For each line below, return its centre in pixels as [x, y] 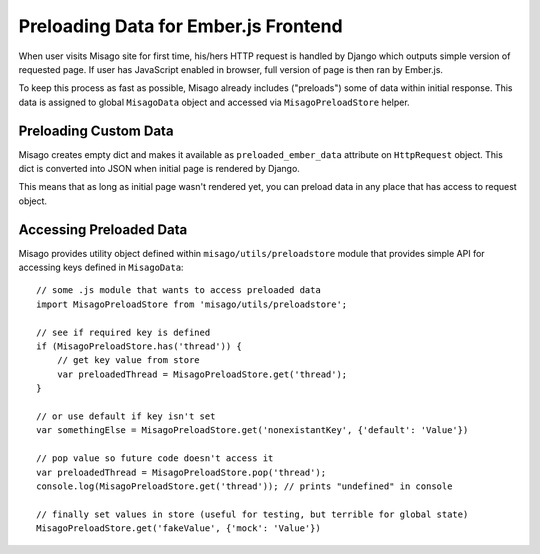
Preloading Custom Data [96, 130]
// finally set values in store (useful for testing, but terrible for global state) [252, 514]
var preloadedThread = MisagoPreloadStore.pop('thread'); [181, 472]
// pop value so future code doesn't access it [155, 458]
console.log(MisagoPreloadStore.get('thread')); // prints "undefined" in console [244, 486]
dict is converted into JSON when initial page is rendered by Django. [159, 169]
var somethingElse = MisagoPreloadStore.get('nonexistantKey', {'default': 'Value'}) [252, 430]
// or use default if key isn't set [126, 416]
